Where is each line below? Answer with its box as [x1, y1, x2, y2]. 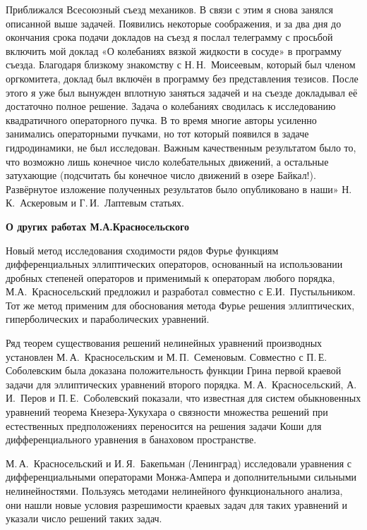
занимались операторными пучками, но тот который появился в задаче [6, 126, 309, 141]
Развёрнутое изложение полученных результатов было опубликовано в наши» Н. [6, 181, 352, 196]
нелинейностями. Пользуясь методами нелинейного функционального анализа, [6, 483, 343, 498]
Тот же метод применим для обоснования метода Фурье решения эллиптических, [6, 297, 355, 312]
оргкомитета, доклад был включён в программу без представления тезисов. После [6, 70, 359, 85]
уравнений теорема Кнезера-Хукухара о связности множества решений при [6, 405, 328, 419]
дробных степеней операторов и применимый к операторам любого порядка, [6, 270, 335, 285]
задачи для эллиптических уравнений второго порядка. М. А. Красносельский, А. [6, 376, 357, 391]
